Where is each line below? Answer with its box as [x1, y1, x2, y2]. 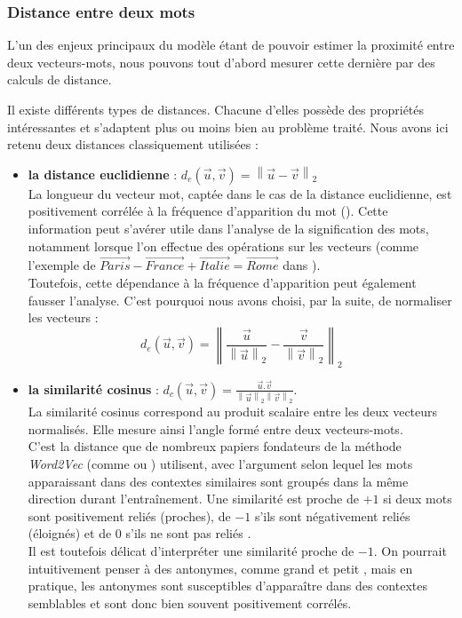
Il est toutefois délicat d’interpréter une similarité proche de [28, 541, 354, 559]
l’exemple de [28, 256, 96, 274]
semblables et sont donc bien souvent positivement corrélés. [28, 593, 352, 612]
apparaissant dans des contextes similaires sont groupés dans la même [28, 471, 409, 490]
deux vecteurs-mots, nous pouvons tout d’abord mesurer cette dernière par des [7, 52, 435, 71]
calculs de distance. [7, 70, 112, 89]
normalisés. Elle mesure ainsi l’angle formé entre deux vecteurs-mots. [28, 419, 403, 438]
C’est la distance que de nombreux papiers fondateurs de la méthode [28, 437, 402, 456]
